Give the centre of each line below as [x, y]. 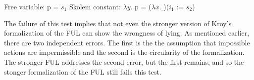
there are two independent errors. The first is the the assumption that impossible [127, 42]
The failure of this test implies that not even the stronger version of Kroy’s [118, 23]
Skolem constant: [95, 6]
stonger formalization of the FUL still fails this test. [83, 71]
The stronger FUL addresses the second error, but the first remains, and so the [124, 61]
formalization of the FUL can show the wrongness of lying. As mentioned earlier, [127, 33]
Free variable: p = [31, 6]
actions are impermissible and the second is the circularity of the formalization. [124, 52]
